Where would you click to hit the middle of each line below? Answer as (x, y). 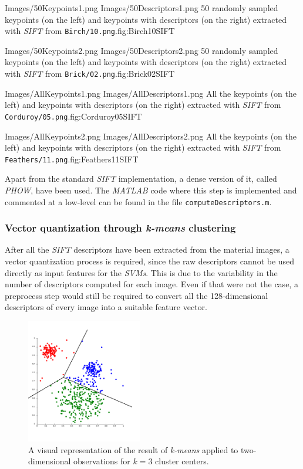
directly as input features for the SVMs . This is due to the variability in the (141, 272)
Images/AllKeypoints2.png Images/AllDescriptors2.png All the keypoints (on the (151, 136)
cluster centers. (182, 461)
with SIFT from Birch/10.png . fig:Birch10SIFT (90, 31)
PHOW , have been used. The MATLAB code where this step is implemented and (151, 190)
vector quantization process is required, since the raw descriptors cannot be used (150, 261)
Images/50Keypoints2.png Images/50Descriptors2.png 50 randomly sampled (142, 50)
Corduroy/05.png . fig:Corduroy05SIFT (73, 116)
